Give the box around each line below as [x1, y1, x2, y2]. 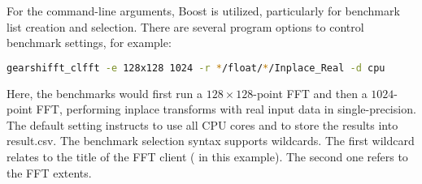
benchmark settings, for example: [7, 34, 172, 51]
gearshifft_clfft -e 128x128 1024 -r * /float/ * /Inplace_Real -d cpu [7, 62, 385, 74]
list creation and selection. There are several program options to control [7, 18, 364, 35]
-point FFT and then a [253, 84, 368, 101]
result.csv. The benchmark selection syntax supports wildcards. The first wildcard [7, 132, 415, 149]
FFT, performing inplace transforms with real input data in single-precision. [36, 101, 416, 118]
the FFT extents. [7, 164, 92, 181]
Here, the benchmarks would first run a [7, 84, 203, 101]
